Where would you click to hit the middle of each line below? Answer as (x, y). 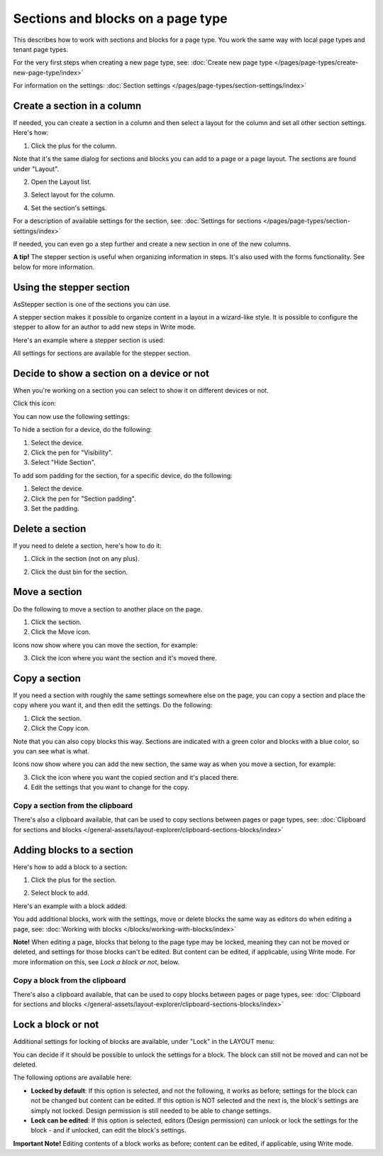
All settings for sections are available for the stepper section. (102, 353)
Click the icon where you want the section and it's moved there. (124, 658)
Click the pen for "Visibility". (72, 453)
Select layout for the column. (73, 195)
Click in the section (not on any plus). (85, 559)
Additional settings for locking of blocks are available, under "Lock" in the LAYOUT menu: (144, 1042)
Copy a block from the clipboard (70, 980)
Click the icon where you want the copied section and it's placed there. (135, 777)
